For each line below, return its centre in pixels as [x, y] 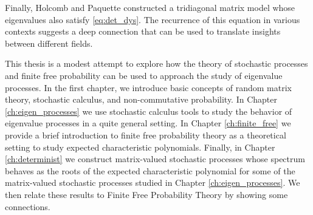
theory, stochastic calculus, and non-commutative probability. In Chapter [141, 99]
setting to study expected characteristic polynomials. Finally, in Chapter [140, 147]
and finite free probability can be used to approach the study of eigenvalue [144, 75]
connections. [28, 206]
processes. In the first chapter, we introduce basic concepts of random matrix [148, 87]
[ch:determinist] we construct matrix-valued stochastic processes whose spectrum [155, 159]
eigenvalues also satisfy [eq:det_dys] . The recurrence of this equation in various [153, 19]
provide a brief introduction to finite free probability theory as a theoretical [146, 135]
